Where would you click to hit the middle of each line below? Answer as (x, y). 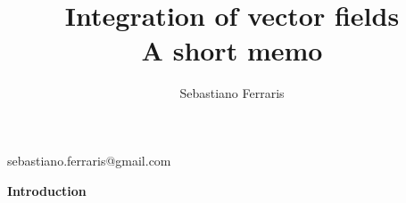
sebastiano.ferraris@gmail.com (89, 160)
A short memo (232, 50)
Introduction (47, 190)
